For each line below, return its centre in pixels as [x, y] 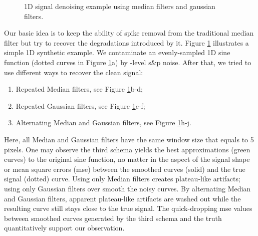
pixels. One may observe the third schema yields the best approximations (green [127, 149]
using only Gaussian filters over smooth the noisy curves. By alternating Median [127, 188]
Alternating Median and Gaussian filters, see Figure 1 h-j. [103, 123]
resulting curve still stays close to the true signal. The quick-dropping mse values [128, 208]
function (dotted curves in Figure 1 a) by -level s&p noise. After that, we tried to [128, 62]
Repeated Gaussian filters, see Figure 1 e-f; [80, 105]
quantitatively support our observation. [64, 228]
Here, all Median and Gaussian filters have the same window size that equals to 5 [129, 139]
